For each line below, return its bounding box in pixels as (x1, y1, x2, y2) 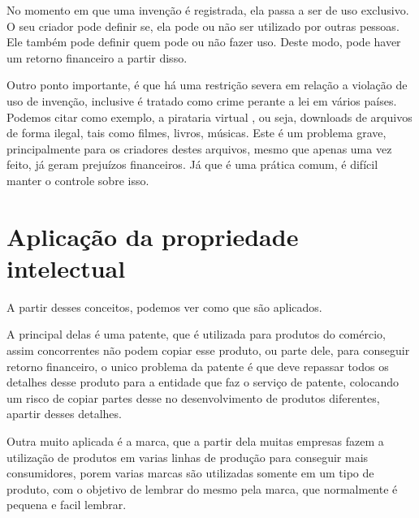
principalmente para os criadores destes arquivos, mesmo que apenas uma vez (6, 140, 392, 157)
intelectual (6, 251, 126, 284)
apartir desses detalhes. (6, 405, 122, 422)
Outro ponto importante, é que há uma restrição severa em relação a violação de (6, 76, 408, 93)
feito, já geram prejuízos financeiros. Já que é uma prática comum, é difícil (6, 156, 378, 173)
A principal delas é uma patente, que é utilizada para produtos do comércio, (6, 326, 386, 343)
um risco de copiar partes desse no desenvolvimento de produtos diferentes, (6, 389, 380, 406)
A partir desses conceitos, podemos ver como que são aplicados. (6, 298, 322, 315)
